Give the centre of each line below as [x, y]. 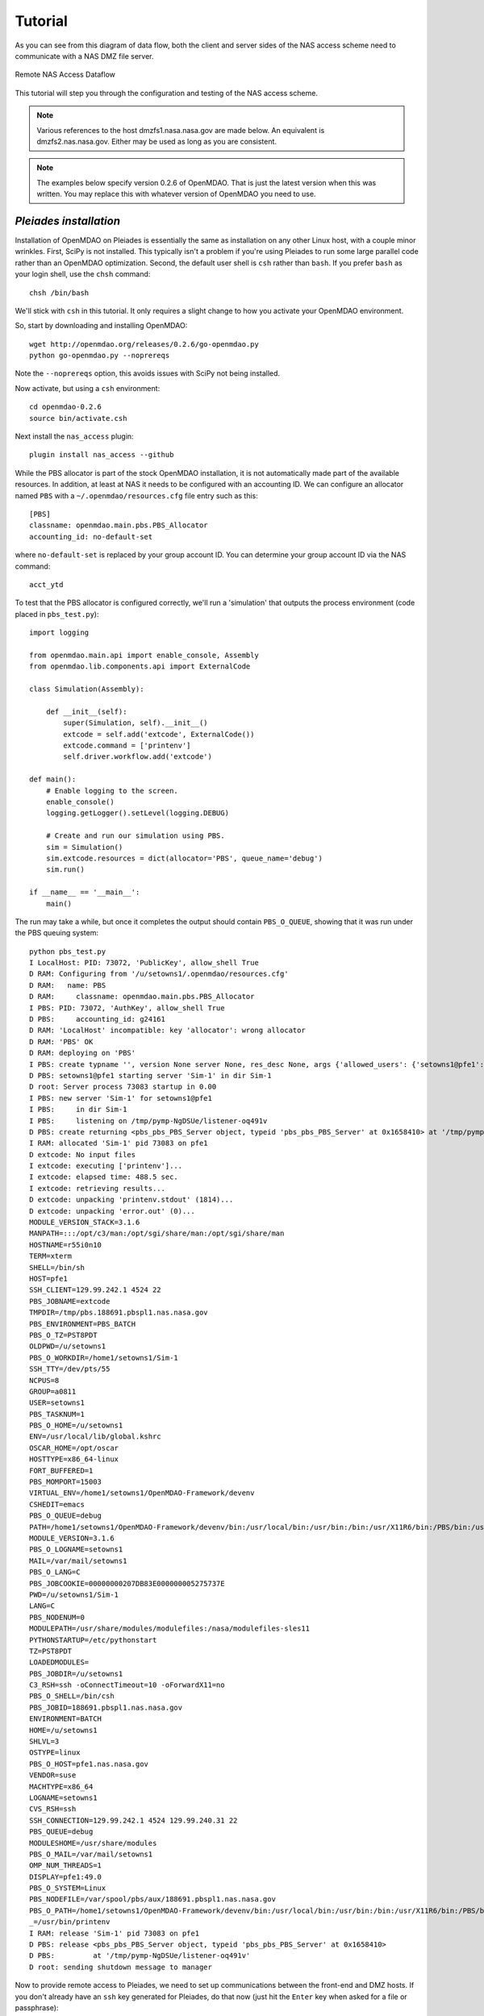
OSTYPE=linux [55, 1753]
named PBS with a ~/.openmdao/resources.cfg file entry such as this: [136, 495]
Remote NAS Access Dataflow [65, 75]
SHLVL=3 [44, 1741]
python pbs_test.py [68, 951]
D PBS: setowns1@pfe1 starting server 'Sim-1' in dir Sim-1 [150, 1075]
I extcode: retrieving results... [97, 1188]
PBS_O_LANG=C [55, 1572]
